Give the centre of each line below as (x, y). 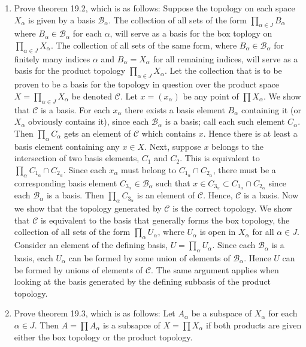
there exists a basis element (175, 109)
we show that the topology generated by (88, 208)
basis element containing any (67, 146)
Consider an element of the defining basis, (91, 245)
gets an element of (98, 133)
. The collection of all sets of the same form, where (144, 45)
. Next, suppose (173, 146)
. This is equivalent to (220, 158)
